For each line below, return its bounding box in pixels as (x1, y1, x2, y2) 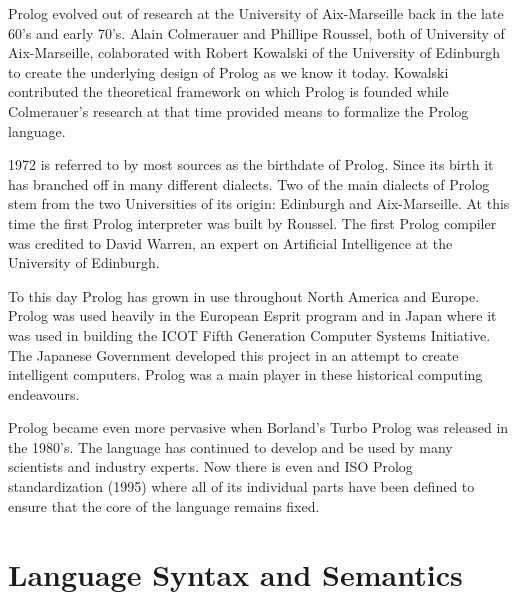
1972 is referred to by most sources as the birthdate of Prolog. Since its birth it (8, 154, 494, 175)
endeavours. (8, 383, 80, 404)
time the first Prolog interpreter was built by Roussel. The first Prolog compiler (8, 212, 497, 233)
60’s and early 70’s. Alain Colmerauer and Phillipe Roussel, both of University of (8, 22, 505, 43)
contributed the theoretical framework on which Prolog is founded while (8, 81, 449, 102)
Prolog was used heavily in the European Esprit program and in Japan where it (8, 305, 497, 326)
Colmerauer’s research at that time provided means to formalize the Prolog (8, 100, 469, 121)
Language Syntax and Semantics (8, 554, 463, 595)
